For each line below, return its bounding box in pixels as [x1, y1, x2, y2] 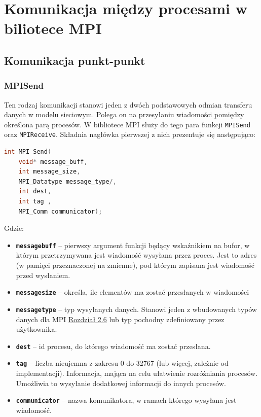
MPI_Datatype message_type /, [18, 178, 117, 185]
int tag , [18, 198, 52, 205]
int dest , [18, 188, 52, 195]
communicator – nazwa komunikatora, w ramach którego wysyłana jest [16, 395, 237, 405]
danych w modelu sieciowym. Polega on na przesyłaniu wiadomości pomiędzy [4, 109, 244, 120]
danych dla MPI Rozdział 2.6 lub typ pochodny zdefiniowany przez [16, 314, 225, 324]
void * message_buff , [18, 158, 88, 165]
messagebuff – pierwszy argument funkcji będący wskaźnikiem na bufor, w [16, 239, 250, 250]
